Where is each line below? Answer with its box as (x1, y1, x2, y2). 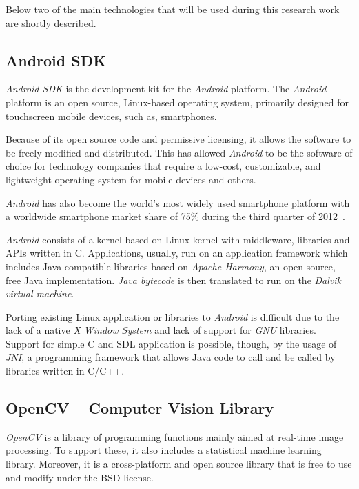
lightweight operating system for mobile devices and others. (6, 172, 256, 186)
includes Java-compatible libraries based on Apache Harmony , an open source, (6, 259, 336, 273)
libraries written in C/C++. (6, 363, 125, 378)
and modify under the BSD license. (6, 470, 154, 484)
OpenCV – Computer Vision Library (6, 397, 274, 419)
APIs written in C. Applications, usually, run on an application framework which (6, 246, 348, 260)
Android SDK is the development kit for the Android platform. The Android (6, 81, 327, 96)
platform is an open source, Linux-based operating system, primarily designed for (6, 94, 349, 109)
